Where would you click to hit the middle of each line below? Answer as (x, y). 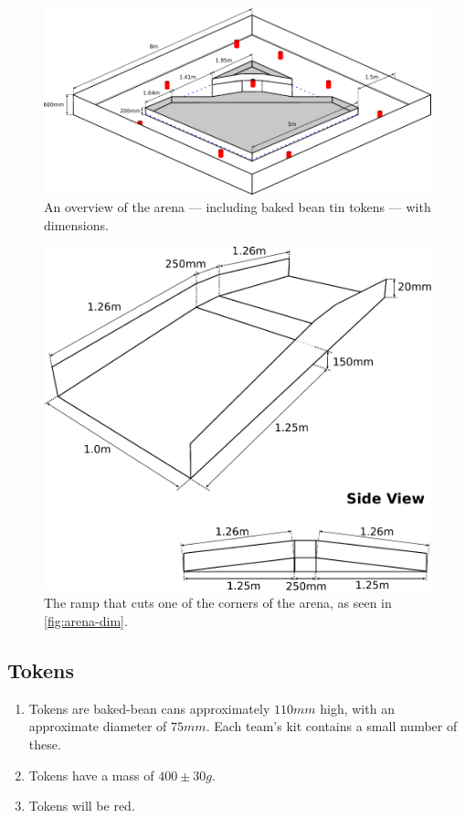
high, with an (357, 708)
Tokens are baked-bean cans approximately (149, 708)
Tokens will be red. (82, 806)
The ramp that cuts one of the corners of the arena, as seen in (218, 603)
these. (45, 744)
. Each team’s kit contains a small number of (332, 726)
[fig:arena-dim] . (86, 621)
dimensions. (76, 224)
